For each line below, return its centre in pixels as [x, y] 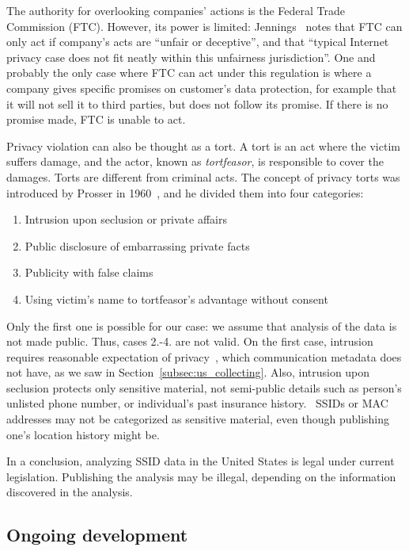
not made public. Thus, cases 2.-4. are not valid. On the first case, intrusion [190, 341]
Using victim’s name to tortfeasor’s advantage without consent [176, 298]
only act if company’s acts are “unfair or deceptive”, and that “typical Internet [198, 42]
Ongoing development [97, 535]
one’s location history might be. [83, 434]
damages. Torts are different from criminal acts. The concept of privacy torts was [203, 176]
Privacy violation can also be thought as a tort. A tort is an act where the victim [203, 145]
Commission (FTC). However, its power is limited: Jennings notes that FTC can [204, 26]
